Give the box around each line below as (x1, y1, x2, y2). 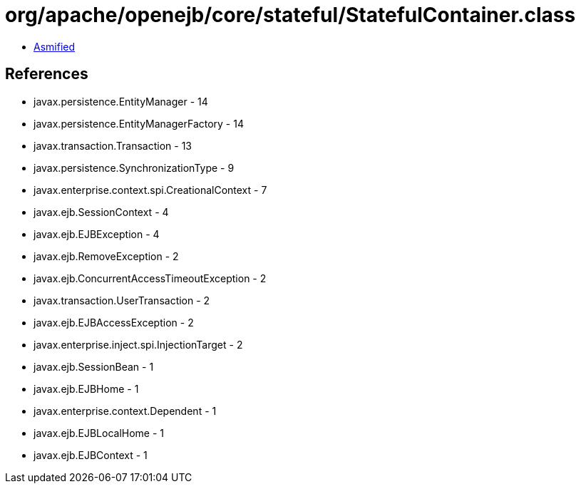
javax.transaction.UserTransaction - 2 (34, 294, 210, 307)
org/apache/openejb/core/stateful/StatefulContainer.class (5, 3, 576, 27)
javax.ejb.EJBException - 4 (34, 227, 160, 240)
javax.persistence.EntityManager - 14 (34, 95, 208, 108)
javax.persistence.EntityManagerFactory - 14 (34, 117, 244, 130)
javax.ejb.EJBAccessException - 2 (34, 316, 194, 329)
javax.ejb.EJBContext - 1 (34, 448, 148, 461)
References (5, 65, 88, 83)
